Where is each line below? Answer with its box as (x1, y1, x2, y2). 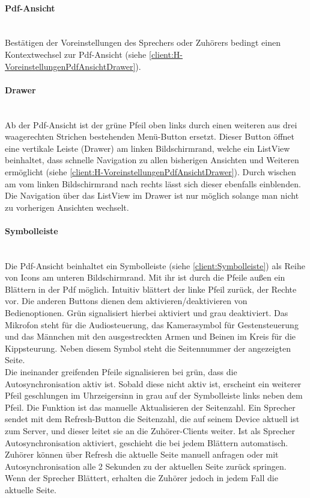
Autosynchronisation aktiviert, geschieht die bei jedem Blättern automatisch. (5, 436, 288, 449)
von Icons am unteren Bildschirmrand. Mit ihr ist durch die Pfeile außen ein (5, 271, 285, 284)
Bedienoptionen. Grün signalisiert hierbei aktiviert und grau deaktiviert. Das (5, 307, 288, 319)
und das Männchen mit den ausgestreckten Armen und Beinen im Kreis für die (5, 330, 296, 343)
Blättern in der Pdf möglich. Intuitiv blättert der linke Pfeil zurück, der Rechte (5, 282, 297, 295)
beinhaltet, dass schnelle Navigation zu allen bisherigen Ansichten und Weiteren (5, 154, 299, 166)
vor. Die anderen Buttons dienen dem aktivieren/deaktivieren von (5, 294, 248, 307)
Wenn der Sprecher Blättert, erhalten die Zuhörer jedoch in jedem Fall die (5, 472, 278, 484)
